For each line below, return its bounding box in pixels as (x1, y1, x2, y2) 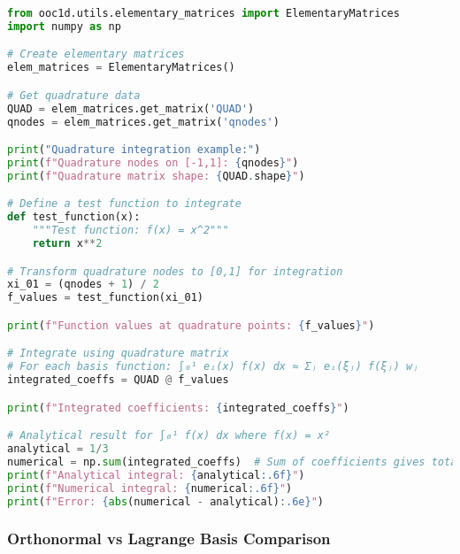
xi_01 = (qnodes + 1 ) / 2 (7, 278, 159, 291)
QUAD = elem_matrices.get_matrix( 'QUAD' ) (7, 102, 255, 115)
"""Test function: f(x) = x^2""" (32, 224, 229, 237)
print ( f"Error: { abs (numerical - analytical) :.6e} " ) (7, 495, 325, 508)
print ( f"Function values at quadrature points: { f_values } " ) (7, 319, 375, 332)
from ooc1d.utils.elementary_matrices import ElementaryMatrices (7, 7, 400, 19)
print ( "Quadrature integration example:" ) (7, 143, 261, 157)
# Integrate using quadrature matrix (7, 347, 229, 360)
